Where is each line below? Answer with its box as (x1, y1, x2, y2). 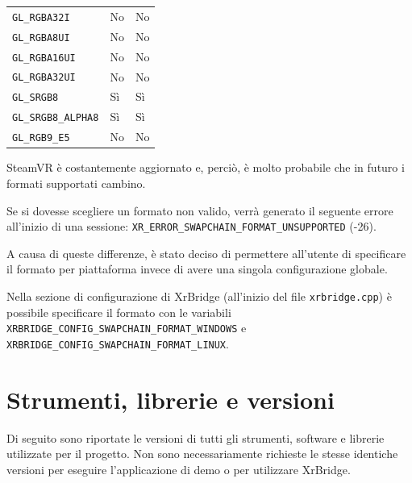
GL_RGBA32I (12, 11, 70, 23)
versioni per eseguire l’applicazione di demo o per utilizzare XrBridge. (6, 460, 351, 477)
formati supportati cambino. (6, 174, 146, 191)
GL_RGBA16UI (12, 52, 76, 64)
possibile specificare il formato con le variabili (6, 303, 231, 320)
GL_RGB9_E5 (12, 132, 70, 144)
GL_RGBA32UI (12, 72, 76, 84)
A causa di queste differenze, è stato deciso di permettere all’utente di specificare (6, 244, 406, 261)
